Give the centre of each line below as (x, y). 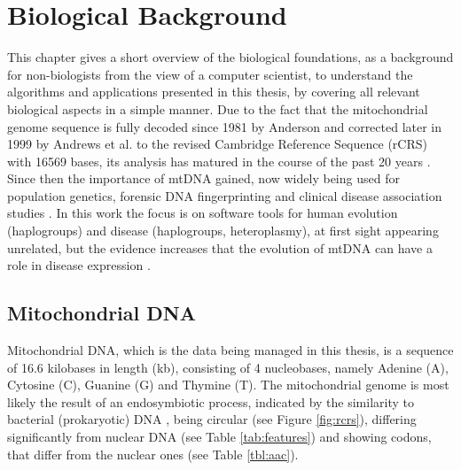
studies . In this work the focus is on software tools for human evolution (203, 213)
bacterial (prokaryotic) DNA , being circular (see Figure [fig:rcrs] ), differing (212, 419)
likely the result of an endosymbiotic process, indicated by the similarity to (211, 401)
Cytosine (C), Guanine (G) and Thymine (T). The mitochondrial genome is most (228, 385)
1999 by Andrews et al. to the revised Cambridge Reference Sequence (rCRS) (217, 144)
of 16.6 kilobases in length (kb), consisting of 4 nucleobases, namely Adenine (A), (228, 367)
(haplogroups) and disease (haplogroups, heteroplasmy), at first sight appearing (223, 231)
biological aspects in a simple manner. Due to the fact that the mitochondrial (218, 108)
